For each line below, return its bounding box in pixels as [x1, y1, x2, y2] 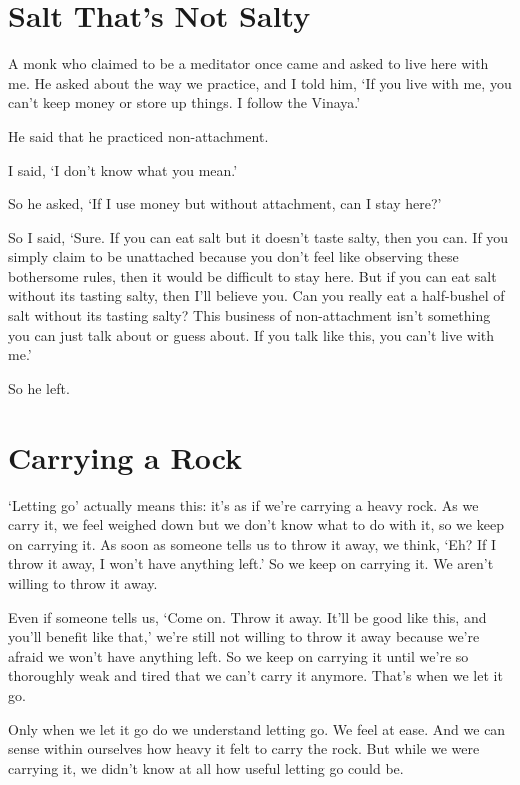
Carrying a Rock [8, 436, 243, 477]
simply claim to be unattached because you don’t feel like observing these [8, 246, 459, 267]
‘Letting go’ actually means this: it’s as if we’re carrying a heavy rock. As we [8, 494, 479, 515]
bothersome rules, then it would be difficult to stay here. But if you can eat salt [8, 265, 497, 286]
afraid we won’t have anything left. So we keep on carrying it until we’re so [8, 645, 469, 666]
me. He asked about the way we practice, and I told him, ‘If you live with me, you [8, 72, 512, 93]
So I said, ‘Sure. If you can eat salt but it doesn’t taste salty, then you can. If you [8, 226, 509, 247]
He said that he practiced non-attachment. [8, 125, 269, 146]
